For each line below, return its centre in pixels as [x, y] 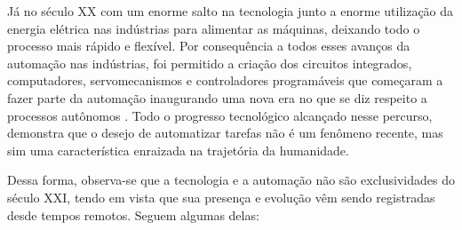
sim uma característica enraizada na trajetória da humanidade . [178, 150]
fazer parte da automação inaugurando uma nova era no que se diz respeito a [217, 97]
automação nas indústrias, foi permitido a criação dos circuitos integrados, [210, 63]
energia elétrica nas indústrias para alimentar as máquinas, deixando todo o [214, 28]
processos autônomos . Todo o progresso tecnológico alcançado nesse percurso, [220, 115]
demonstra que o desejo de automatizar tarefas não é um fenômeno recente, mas [225, 133]
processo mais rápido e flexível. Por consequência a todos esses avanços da [209, 46]
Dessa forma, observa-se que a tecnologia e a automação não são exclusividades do [231, 180]
